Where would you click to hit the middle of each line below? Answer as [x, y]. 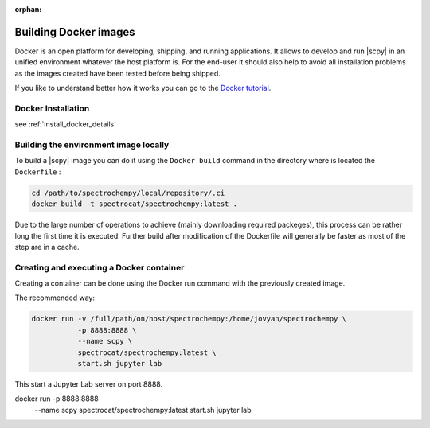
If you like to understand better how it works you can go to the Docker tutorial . [143, 88]
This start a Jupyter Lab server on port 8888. [89, 384]
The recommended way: [55, 298]
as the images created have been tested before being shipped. [117, 73]
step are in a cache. [47, 247]
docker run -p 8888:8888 [57, 399]
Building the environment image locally [92, 145]
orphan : [28, 9]
